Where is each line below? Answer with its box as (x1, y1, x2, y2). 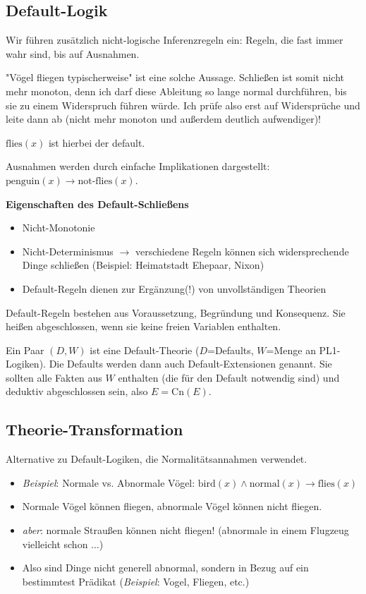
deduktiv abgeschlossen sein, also (6, 384, 148, 399)
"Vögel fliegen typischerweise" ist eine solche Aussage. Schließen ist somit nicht (6, 70, 345, 85)
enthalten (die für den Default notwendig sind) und (118, 370, 340, 384)
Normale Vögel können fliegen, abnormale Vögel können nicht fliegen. (22, 499, 322, 514)
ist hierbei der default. (48, 135, 145, 150)
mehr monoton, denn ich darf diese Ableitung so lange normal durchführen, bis (6, 83, 347, 98)
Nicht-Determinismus (22, 243, 114, 258)
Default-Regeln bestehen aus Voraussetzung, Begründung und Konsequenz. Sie (6, 305, 346, 320)
